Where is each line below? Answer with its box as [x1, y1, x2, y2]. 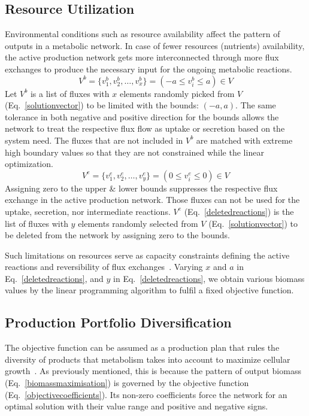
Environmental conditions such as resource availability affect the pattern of [5, 28, 280, 40]
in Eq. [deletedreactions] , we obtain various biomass [113, 272, 305, 284]
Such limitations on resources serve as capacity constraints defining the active [5, 248, 290, 261]
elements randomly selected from [78, 217, 198, 229]
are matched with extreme [196, 133, 293, 146]
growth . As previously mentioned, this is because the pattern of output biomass [5, 365, 301, 377]
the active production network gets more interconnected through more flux [5, 51, 279, 63]
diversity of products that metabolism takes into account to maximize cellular [5, 353, 290, 365]
